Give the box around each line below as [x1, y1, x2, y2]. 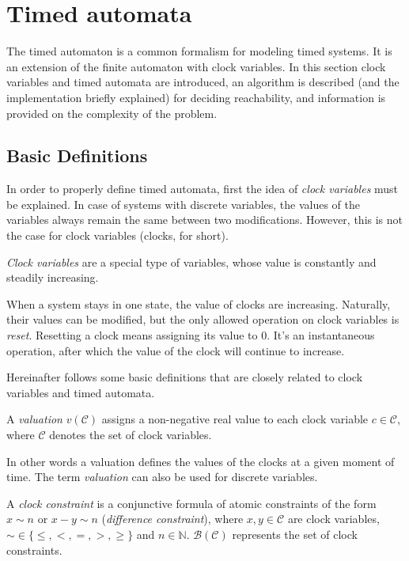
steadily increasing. [6, 269, 99, 286]
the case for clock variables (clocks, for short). [6, 227, 229, 244]
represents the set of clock [232, 525, 358, 542]
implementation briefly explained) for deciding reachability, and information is [6, 89, 386, 105]
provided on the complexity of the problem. [6, 104, 218, 121]
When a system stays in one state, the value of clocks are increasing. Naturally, [6, 295, 391, 312]
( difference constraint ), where [101, 510, 244, 527]
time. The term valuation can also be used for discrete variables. [6, 468, 318, 485]
